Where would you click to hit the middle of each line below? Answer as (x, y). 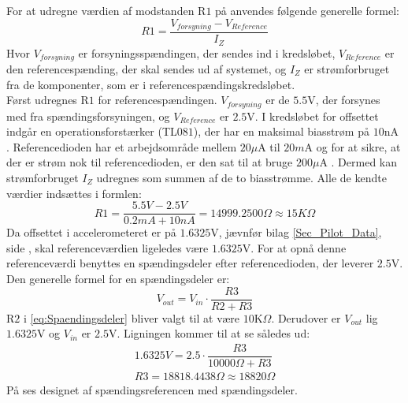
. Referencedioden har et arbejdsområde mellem (122, 146)
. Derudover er (306, 317)
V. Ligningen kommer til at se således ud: (209, 333)
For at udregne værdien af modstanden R (106, 10)
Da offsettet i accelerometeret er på (91, 232)
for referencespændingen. (158, 100)
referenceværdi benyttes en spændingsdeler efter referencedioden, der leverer (190, 263)
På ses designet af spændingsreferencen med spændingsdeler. (152, 390)
